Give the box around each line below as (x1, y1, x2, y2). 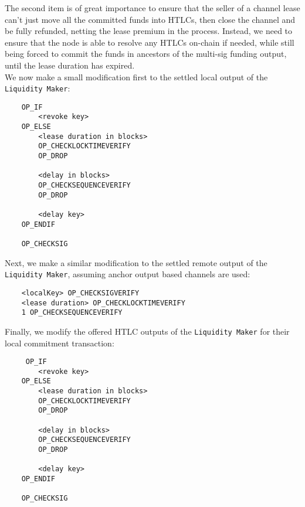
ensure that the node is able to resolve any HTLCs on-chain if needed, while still (5, 36, 294, 48)
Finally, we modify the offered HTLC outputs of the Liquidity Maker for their (5, 325, 290, 337)
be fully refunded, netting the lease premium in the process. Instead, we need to (5, 25, 293, 37)
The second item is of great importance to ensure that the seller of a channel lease (5, 2, 300, 13)
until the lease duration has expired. (5, 59, 135, 71)
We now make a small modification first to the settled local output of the (5, 70, 268, 83)
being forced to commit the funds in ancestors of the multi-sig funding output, (5, 47, 287, 60)
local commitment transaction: (5, 336, 114, 349)
